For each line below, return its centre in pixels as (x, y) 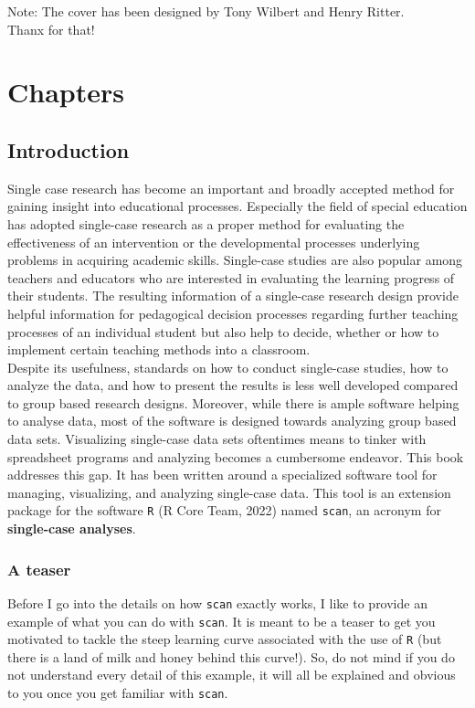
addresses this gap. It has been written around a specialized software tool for (222, 475)
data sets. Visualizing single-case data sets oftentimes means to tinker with (217, 439)
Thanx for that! (51, 29)
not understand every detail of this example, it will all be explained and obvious (232, 675)
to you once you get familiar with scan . (118, 693)
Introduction (69, 149)
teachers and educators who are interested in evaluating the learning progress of (231, 277)
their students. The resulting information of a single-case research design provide (233, 296)
